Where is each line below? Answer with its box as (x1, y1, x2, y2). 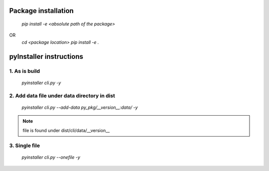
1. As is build (9, 67, 40, 74)
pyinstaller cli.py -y (21, 80, 61, 86)
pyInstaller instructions (9, 52, 83, 61)
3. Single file (9, 142, 40, 149)
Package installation (9, 6, 74, 15)
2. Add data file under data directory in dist (9, 92, 116, 99)
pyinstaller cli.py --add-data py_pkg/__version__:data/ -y (21, 104, 138, 110)
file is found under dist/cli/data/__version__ (22, 127, 110, 133)
